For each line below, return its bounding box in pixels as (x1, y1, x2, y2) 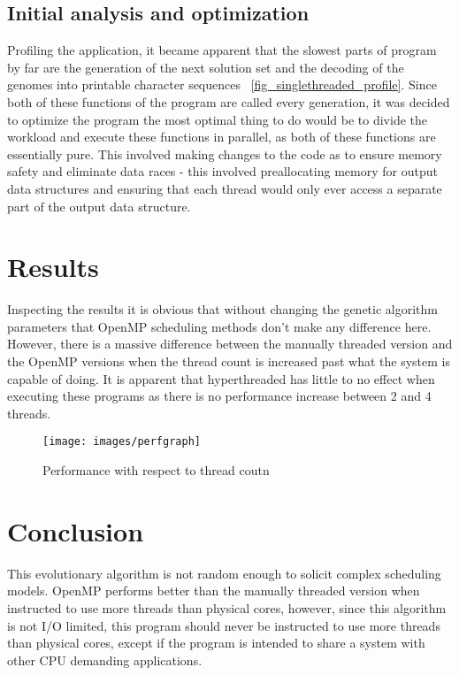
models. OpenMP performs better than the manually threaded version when (7, 581, 420, 600)
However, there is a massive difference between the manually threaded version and (7, 334, 453, 353)
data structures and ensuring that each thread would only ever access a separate (7, 179, 442, 197)
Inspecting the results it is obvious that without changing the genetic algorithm (7, 300, 438, 318)
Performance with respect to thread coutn (42, 461, 270, 479)
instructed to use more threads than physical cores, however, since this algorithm (7, 598, 447, 617)
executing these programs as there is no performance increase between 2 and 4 (7, 387, 432, 405)
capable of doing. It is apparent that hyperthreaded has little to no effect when (7, 369, 435, 387)
